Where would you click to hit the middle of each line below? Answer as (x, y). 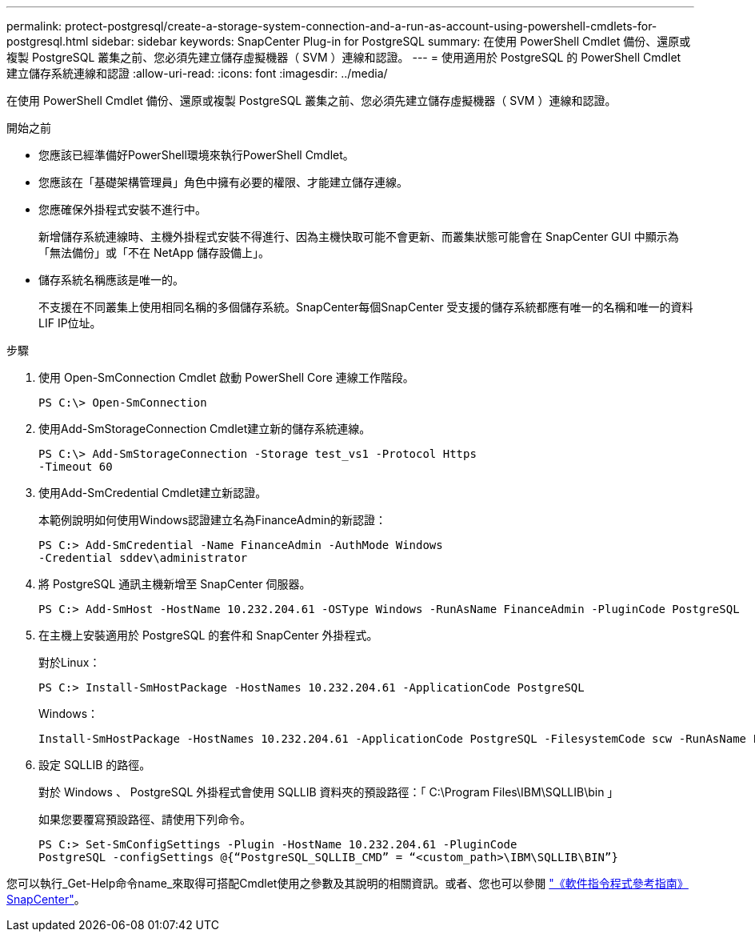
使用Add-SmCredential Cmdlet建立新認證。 (153, 493)
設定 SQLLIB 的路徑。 (95, 765)
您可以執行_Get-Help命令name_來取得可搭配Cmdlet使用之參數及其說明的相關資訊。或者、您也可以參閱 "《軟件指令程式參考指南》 (348, 883)
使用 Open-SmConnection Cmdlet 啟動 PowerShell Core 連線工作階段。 (226, 377)
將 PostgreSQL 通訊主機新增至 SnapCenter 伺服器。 (175, 584)
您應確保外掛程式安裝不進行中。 (122, 209)
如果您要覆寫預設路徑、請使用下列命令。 (145, 819)
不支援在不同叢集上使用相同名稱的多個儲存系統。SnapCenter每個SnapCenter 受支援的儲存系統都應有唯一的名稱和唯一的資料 (366, 307)
